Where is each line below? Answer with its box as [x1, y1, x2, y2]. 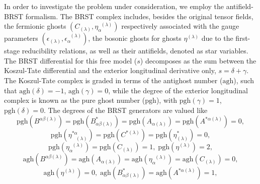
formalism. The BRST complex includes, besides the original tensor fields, [25, 11, 253, 21]
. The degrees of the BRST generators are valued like [43, 104, 208, 115]
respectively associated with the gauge [121, 21, 239, 31]
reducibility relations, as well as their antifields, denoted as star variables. [22, 45, 248, 56]
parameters [4, 33, 38, 43]
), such [233, 75, 254, 85]
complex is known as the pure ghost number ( [4, 95, 145, 105]
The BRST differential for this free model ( [4, 55, 137, 66]
